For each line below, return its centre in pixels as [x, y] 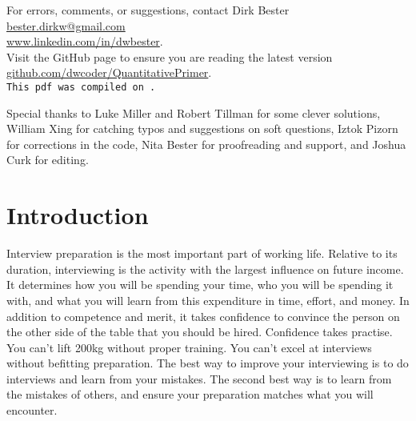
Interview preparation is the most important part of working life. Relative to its [202, 253]
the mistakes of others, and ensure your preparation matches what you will [190, 394]
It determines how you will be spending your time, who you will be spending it [200, 285]
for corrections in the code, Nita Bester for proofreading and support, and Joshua [206, 144]
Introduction [78, 215]
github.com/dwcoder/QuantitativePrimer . [109, 72]
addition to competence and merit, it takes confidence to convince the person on [203, 316]
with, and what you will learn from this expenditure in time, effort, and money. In [208, 300]
